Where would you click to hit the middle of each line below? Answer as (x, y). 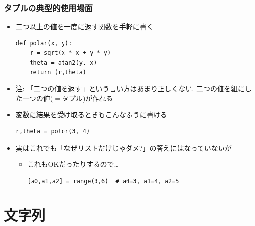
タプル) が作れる (87, 98)
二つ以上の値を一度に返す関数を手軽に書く (84, 26)
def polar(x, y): (44, 43)
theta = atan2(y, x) (63, 63)
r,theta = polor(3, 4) (53, 131)
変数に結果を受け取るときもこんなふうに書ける (91, 114)
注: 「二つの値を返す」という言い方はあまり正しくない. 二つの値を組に (130, 88)
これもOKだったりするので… (73, 164)
